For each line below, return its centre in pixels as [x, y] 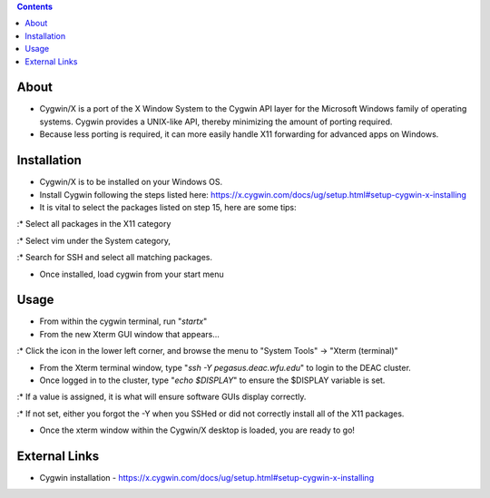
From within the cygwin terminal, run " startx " [123, 321]
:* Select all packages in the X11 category [94, 224]
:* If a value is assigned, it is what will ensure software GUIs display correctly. [162, 397]
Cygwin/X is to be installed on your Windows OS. [131, 182]
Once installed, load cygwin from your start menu [132, 274]
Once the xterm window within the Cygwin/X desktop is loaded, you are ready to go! [197, 430]
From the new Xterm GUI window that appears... [129, 334]
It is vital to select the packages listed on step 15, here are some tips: [168, 207]
